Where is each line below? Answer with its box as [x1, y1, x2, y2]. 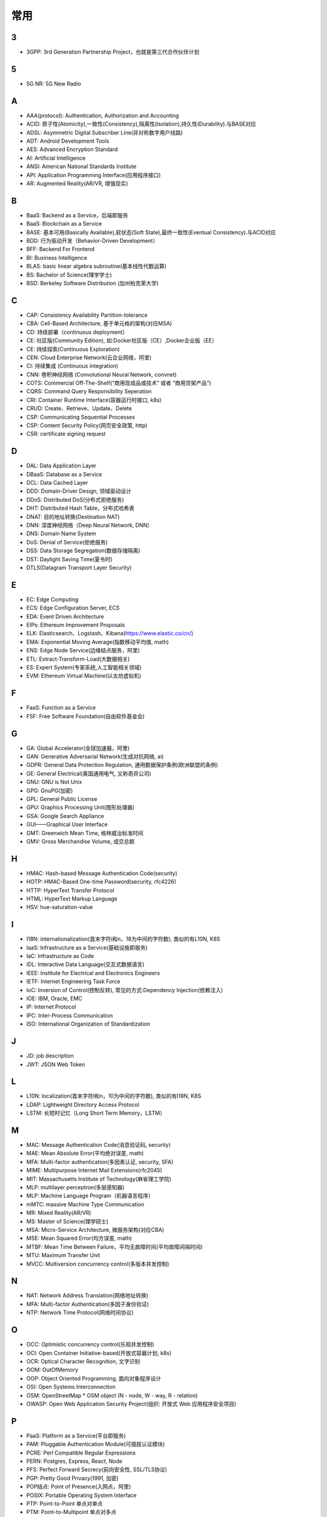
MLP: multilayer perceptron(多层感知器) [26, 1184, 125, 1191]
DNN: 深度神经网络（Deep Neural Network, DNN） [26, 522, 153, 529]
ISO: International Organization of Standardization [26, 1020, 151, 1028]
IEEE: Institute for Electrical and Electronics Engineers [26, 969, 160, 976]
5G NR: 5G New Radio [26, 79, 81, 87]
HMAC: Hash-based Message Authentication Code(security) [26, 870, 178, 877]
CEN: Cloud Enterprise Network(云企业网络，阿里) [26, 354, 152, 361]
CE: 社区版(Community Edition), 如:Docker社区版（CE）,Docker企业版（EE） [26, 337, 217, 344]
